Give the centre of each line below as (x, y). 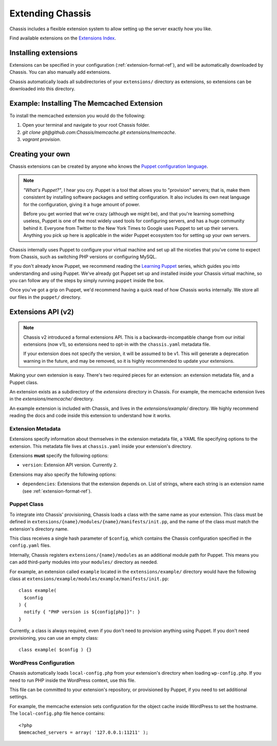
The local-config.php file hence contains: (57, 714)
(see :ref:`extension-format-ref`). (57, 491)
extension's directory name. (39, 529)
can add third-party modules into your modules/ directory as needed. (84, 562)
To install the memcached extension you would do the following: (77, 115)
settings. (19, 697)
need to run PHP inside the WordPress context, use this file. (73, 680)
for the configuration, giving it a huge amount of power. (82, 204)
